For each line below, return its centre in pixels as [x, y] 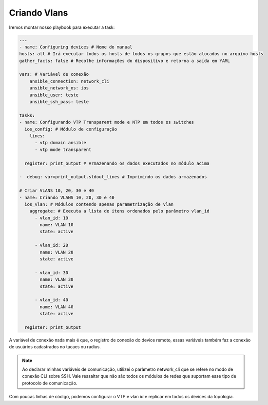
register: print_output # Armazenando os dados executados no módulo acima [117, 163]
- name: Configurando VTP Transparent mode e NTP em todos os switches [107, 122]
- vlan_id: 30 [51, 273]
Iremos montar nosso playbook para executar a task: [62, 27]
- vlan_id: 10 [51, 218]
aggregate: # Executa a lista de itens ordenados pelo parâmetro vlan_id [119, 211]
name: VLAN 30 [57, 279]
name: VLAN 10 [57, 225]
